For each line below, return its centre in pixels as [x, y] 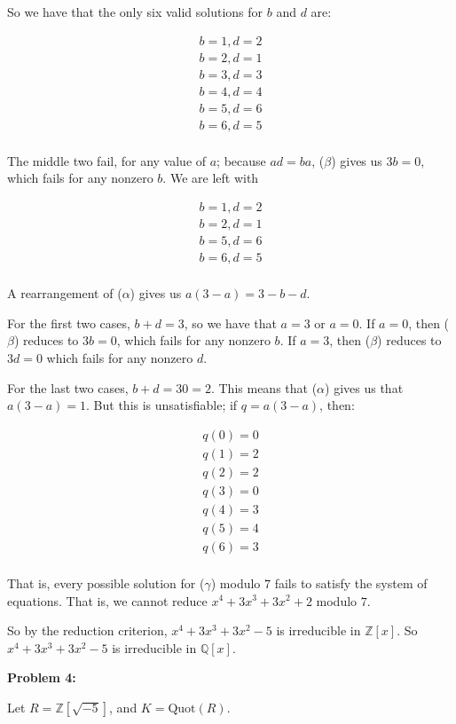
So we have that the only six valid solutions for [135, 12]
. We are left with [211, 178]
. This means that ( [264, 387]
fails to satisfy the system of [351, 582]
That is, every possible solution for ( [106, 582]
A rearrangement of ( [65, 293]
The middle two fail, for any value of [107, 160]
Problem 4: [42, 677]
